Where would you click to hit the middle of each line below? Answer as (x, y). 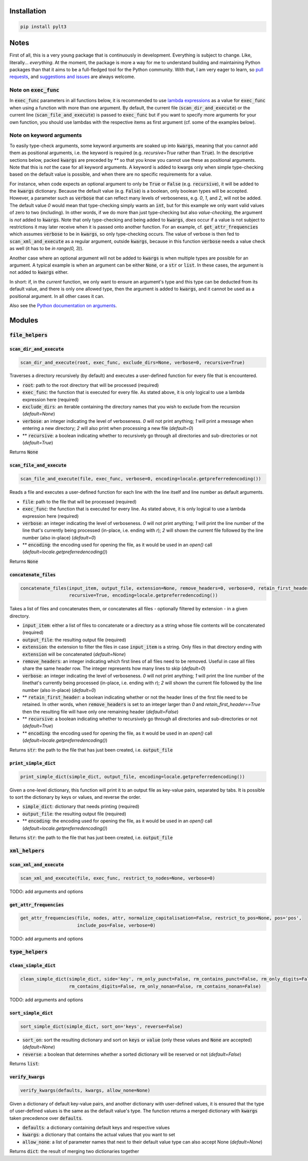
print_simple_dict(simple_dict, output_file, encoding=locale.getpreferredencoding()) (133, 776)
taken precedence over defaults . (46, 1118)
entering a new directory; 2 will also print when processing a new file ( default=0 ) (108, 428)
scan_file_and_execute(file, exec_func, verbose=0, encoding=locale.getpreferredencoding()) (141, 479)
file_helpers (29, 335)
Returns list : (24, 1063)
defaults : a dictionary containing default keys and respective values (96, 1128)
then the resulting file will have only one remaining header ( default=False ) (101, 711)
